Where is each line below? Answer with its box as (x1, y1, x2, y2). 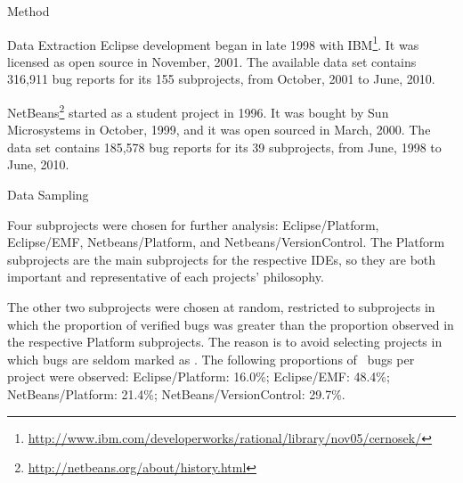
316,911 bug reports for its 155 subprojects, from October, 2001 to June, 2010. (7, 70, 435, 88)
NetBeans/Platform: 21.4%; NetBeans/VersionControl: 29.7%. (7, 385, 345, 403)
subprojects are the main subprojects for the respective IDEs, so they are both (7, 250, 436, 268)
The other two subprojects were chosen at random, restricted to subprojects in (7, 298, 435, 316)
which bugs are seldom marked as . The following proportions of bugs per (7, 349, 415, 368)
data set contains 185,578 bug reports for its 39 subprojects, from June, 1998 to (7, 137, 442, 156)
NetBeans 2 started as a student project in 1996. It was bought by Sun (7, 101, 389, 121)
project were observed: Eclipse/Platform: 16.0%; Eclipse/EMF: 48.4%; (7, 367, 390, 386)
